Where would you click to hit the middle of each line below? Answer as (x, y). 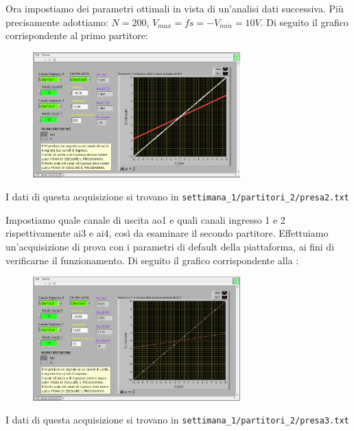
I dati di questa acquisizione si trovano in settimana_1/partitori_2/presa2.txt (177, 197)
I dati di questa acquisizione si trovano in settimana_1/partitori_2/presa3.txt (177, 420)
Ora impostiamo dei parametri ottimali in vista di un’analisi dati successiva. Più (175, 8)
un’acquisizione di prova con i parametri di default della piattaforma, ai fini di (170, 246)
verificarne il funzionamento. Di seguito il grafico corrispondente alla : (152, 260)
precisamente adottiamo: (57, 22)
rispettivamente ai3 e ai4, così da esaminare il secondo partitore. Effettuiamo (167, 233)
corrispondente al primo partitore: (77, 35)
